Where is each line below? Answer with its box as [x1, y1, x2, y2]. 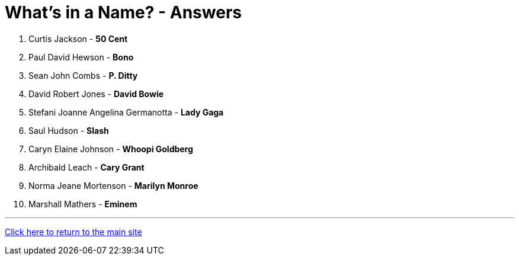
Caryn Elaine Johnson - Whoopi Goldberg [28, 143, 193, 154]
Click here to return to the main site [5, 226, 142, 237]
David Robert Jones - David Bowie [28, 88, 164, 99]
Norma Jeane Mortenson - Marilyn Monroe [28, 180, 198, 191]
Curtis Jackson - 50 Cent [28, 33, 128, 44]
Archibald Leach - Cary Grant [28, 162, 145, 172]
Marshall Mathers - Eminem [28, 198, 137, 209]
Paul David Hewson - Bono [28, 52, 134, 62]
